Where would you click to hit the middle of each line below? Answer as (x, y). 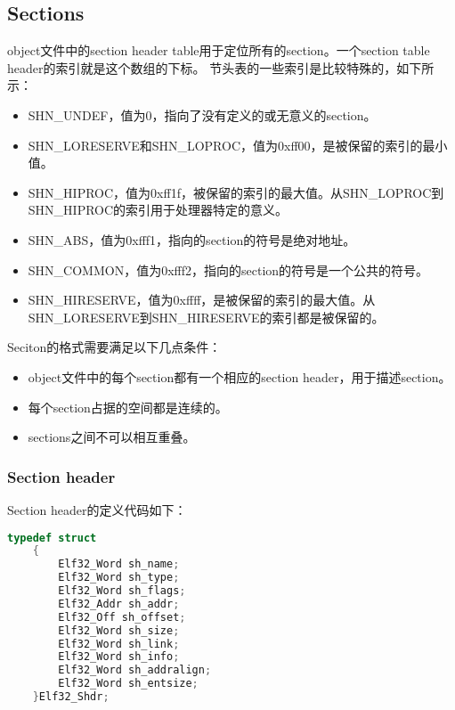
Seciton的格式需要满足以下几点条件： (114, 347)
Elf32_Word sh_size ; (119, 630)
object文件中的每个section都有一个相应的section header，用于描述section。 (240, 376)
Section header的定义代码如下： (97, 509)
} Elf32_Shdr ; (71, 697)
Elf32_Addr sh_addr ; (119, 604)
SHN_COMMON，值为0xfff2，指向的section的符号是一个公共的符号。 (228, 269)
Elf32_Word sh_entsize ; (128, 684)
